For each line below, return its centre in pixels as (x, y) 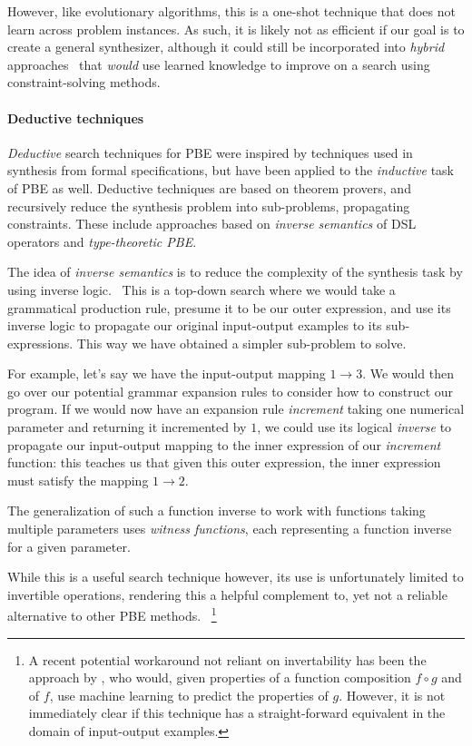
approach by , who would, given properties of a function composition (220, 677)
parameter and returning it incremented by (127, 427)
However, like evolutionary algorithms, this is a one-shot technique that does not (231, 11)
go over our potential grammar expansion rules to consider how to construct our (231, 391)
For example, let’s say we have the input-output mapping (167, 373)
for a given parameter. (69, 546)
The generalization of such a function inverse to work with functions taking (216, 510)
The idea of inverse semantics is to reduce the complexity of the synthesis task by (235, 272)
